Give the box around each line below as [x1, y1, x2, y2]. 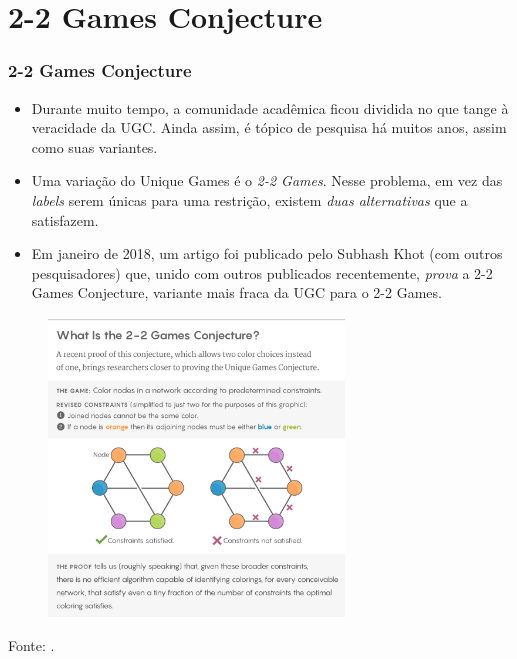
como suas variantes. [31, 136, 158, 157]
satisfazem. [31, 209, 99, 230]
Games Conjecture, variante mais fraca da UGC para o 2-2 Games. [31, 282, 442, 303]
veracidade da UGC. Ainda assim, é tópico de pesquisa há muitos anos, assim [31, 117, 507, 138]
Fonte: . [8, 634, 55, 655]
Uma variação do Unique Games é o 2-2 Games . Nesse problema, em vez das [31, 170, 503, 191]
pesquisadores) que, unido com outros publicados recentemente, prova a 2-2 [31, 262, 493, 283]
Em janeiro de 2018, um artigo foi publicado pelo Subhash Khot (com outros [31, 243, 503, 264]
